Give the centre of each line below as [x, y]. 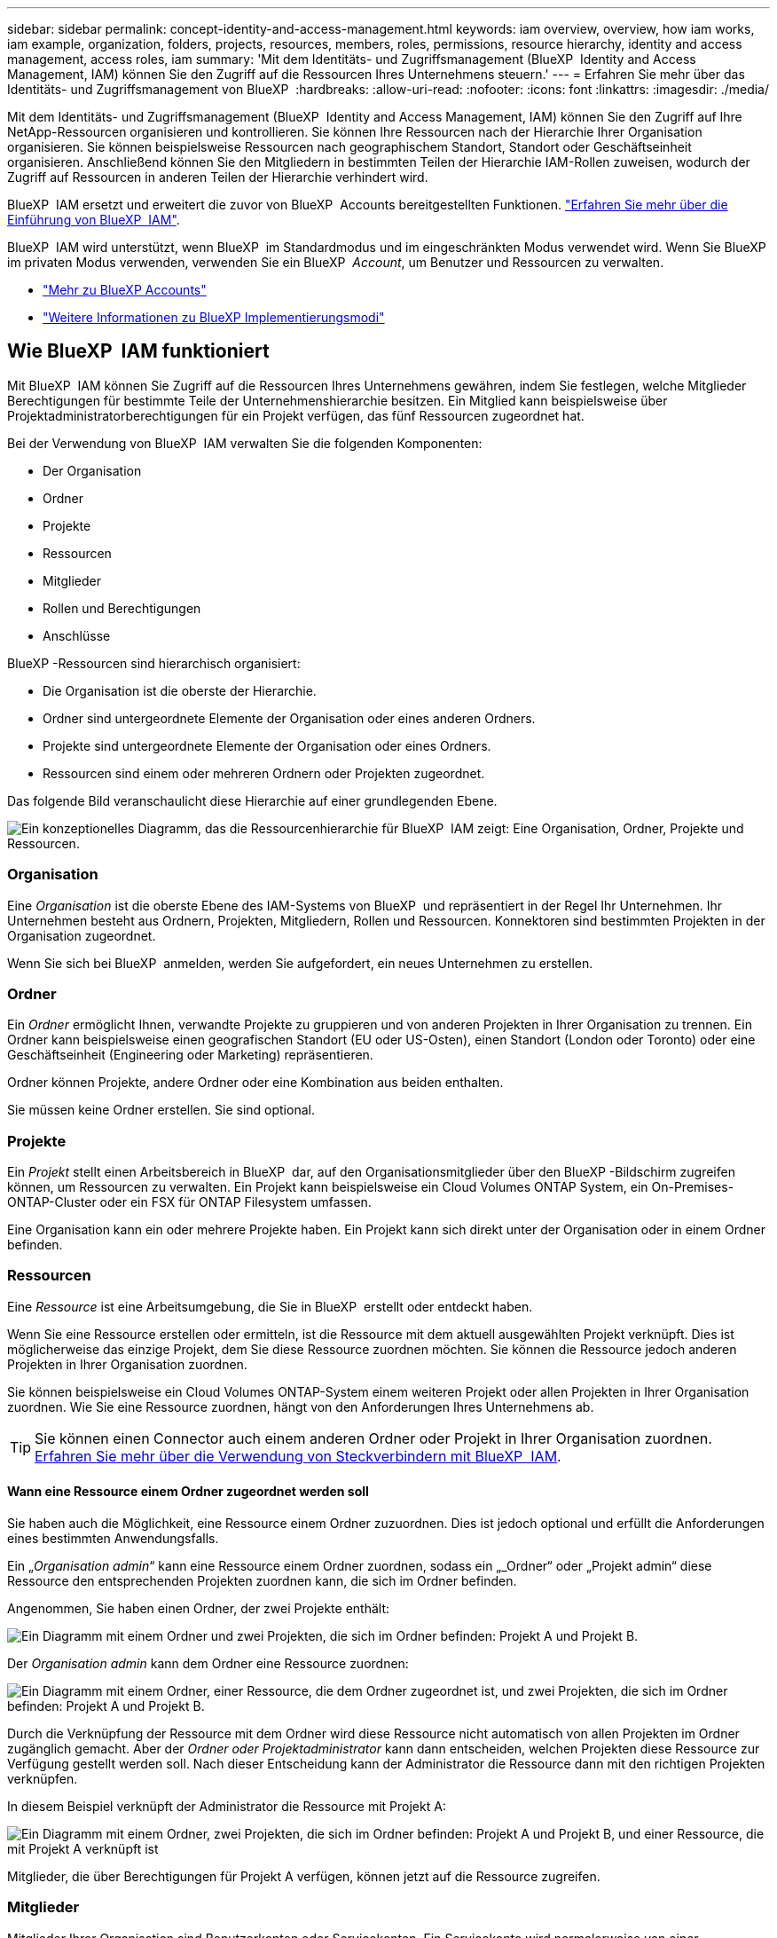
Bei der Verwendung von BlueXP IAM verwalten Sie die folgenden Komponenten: [245, 443]
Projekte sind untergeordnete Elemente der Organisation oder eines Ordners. [267, 745]
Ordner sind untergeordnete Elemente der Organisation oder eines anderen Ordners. [289, 718]
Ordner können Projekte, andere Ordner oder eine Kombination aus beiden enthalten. [255, 1083]
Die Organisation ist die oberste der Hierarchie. [180, 690]
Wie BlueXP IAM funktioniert [138, 351]
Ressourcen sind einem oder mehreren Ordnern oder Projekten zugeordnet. [264, 773]
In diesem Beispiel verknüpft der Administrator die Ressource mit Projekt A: [227, 1807]
